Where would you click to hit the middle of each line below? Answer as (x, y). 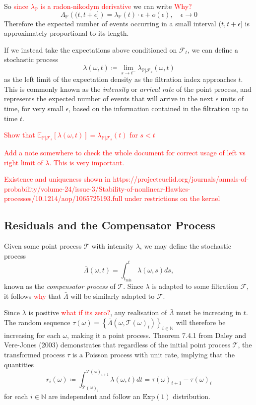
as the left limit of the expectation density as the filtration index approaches (120, 79)
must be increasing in (209, 312)
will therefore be (201, 322)
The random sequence (37, 322)
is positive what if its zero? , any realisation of (98, 312)
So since (16, 6)
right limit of (24, 162)
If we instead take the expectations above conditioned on (91, 49)
